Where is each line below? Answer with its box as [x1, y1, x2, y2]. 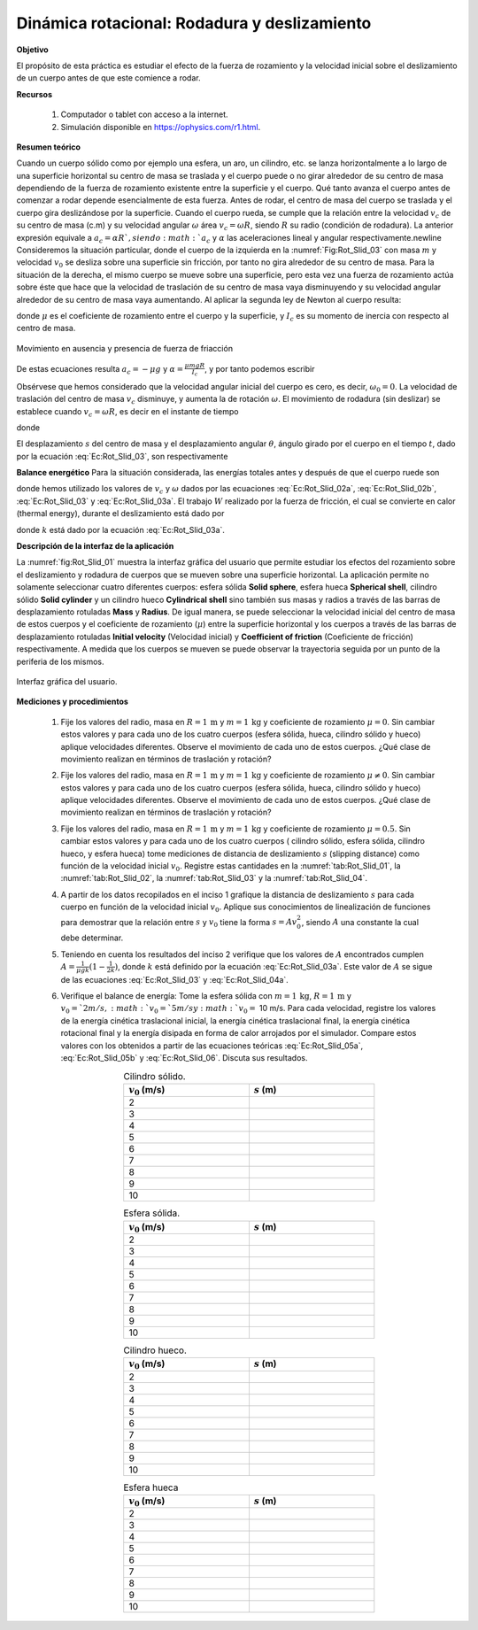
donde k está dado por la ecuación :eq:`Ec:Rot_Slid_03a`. [16, 524, 226, 535]
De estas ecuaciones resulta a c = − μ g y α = [16, 363, 184, 376]
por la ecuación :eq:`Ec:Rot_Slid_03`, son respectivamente [16, 451, 228, 461]
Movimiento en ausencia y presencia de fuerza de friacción [16, 343, 234, 353]
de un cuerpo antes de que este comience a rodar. [16, 73, 201, 83]
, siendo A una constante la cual [301, 916, 420, 927]
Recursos [16, 89, 53, 99]
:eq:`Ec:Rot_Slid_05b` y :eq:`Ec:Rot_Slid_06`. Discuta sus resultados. [60, 1053, 308, 1062]
